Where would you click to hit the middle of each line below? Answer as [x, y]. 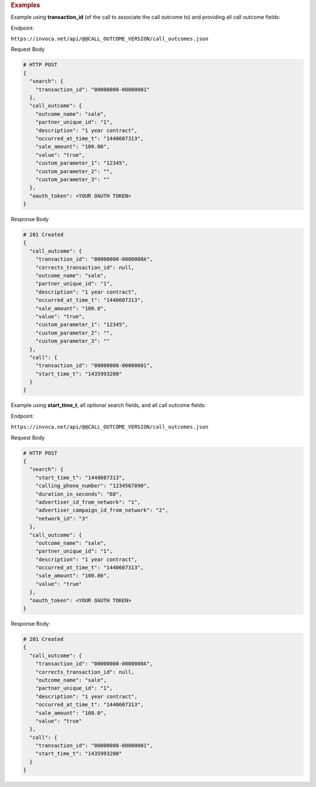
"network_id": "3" [62, 518]
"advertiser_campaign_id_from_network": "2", [102, 510]
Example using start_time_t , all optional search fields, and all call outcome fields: [109, 405]
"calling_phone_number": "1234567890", [93, 486]
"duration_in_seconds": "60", [79, 494]
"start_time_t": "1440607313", [80, 477]
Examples [25, 5]
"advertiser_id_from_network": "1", [88, 502]
